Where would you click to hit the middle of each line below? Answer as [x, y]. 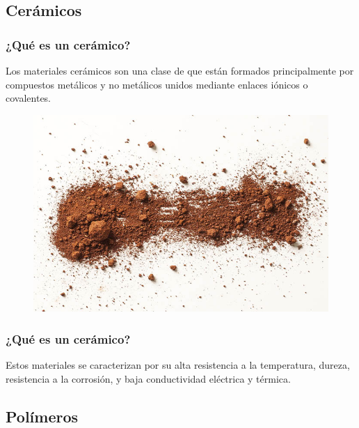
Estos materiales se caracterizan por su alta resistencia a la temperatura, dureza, [178, 365]
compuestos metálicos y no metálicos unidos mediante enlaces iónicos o [157, 84]
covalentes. [29, 98]
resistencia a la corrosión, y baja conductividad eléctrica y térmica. [148, 378]
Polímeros [42, 416]
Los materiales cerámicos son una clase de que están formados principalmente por [180, 70]
